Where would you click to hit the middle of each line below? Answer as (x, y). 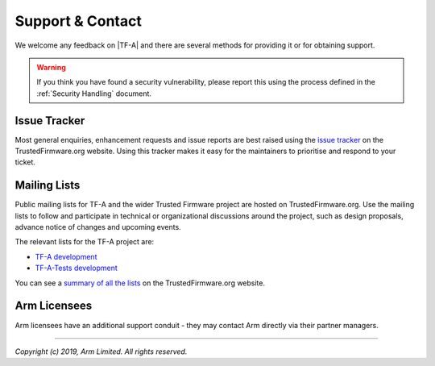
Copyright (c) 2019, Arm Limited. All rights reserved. (101, 351)
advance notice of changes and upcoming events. (98, 227)
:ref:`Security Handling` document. (94, 94)
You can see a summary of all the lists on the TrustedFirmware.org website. (140, 283)
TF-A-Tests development (76, 268)
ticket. (25, 162)
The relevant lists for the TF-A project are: (85, 242)
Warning (51, 67)
